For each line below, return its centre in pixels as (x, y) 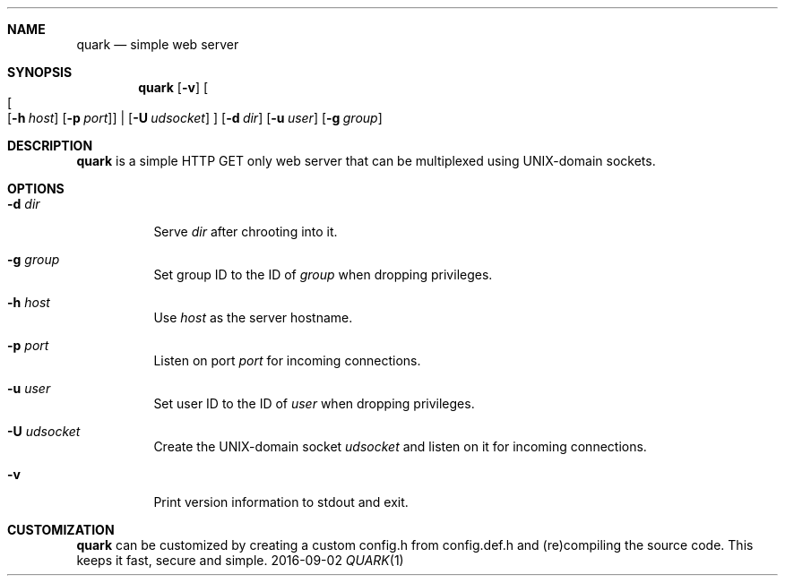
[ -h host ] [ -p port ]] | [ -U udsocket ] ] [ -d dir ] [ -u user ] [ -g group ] (195, 118)
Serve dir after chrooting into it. (246, 231)
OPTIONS (36, 189)
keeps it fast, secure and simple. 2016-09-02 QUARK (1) (240, 560)
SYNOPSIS (40, 72)
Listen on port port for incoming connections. (287, 360)
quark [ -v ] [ (173, 87)
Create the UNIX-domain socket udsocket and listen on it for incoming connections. (400, 446)
